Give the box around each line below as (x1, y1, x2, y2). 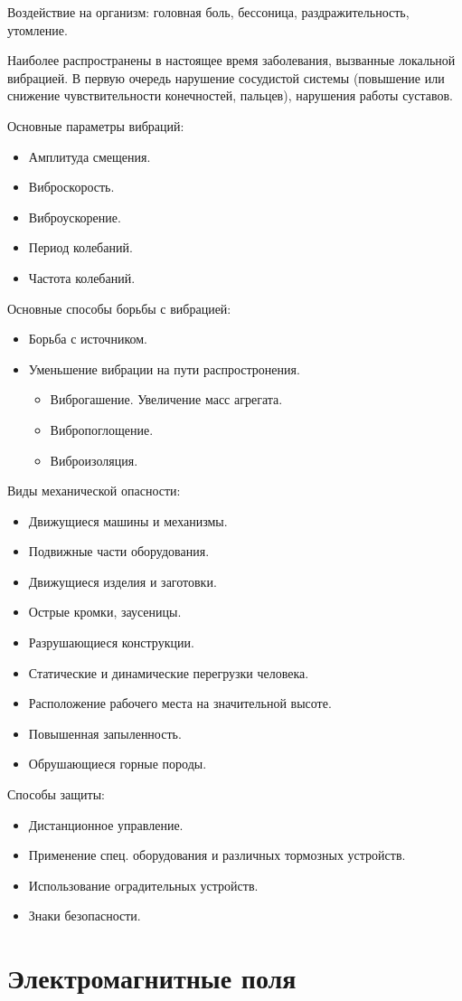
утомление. (7, 20, 68, 39)
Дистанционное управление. (28, 815, 184, 834)
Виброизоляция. (50, 450, 138, 469)
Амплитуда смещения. (28, 146, 151, 165)
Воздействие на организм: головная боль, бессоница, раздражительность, (7, 3, 410, 21)
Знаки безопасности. (28, 906, 141, 925)
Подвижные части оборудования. (28, 542, 210, 561)
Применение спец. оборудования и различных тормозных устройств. (28, 845, 406, 864)
